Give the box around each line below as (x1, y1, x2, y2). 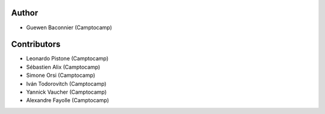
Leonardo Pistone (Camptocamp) (26, 55, 109, 62)
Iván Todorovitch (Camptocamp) (26, 80, 107, 87)
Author (11, 8, 39, 18)
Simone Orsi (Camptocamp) (26, 72, 96, 79)
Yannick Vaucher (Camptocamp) (26, 88, 107, 95)
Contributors (11, 39, 61, 50)
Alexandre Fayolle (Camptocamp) (26, 97, 110, 104)
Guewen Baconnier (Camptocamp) (26, 24, 113, 31)
